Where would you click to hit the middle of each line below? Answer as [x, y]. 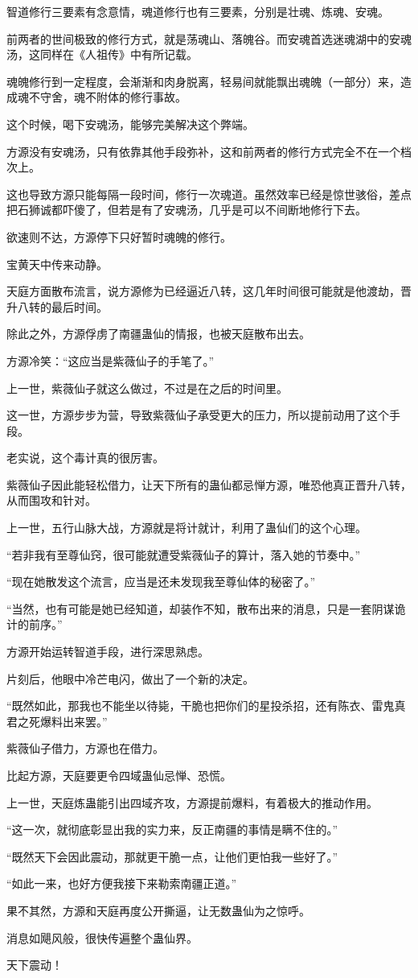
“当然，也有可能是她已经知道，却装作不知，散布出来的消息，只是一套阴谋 [201, 608]
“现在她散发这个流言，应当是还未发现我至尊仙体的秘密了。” [161, 582]
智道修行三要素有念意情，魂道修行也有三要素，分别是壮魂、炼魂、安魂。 [198, 11]
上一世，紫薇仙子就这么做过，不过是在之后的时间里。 [147, 388]
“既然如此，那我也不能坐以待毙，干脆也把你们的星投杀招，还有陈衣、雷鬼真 [206, 706]
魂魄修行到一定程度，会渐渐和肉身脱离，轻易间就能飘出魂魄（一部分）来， [203, 81]
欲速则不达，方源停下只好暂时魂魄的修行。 [119, 236]
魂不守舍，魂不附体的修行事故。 [102, 97]
